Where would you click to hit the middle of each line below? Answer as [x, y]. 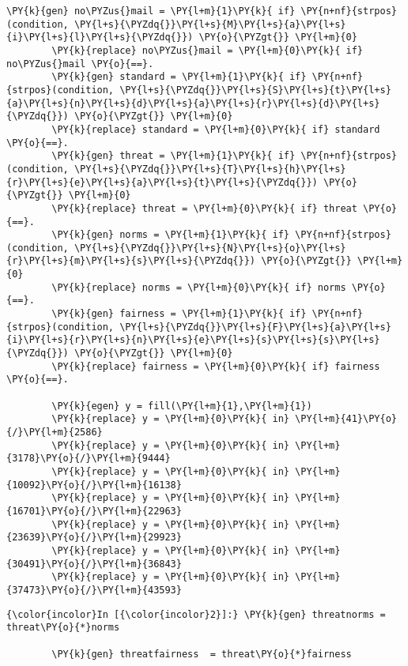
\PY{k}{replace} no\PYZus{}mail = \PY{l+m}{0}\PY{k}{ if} [208, 50]
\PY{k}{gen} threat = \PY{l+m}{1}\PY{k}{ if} [174, 156]
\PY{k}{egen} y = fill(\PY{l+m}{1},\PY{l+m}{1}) [182, 406]
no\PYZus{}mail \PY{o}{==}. [80, 64]
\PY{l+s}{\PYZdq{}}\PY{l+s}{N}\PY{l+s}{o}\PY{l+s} [210, 248]
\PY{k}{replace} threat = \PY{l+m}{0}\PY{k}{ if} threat [204, 208]
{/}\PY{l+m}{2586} [55, 432]
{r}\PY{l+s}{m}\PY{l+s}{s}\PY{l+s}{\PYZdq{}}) [131, 261]
